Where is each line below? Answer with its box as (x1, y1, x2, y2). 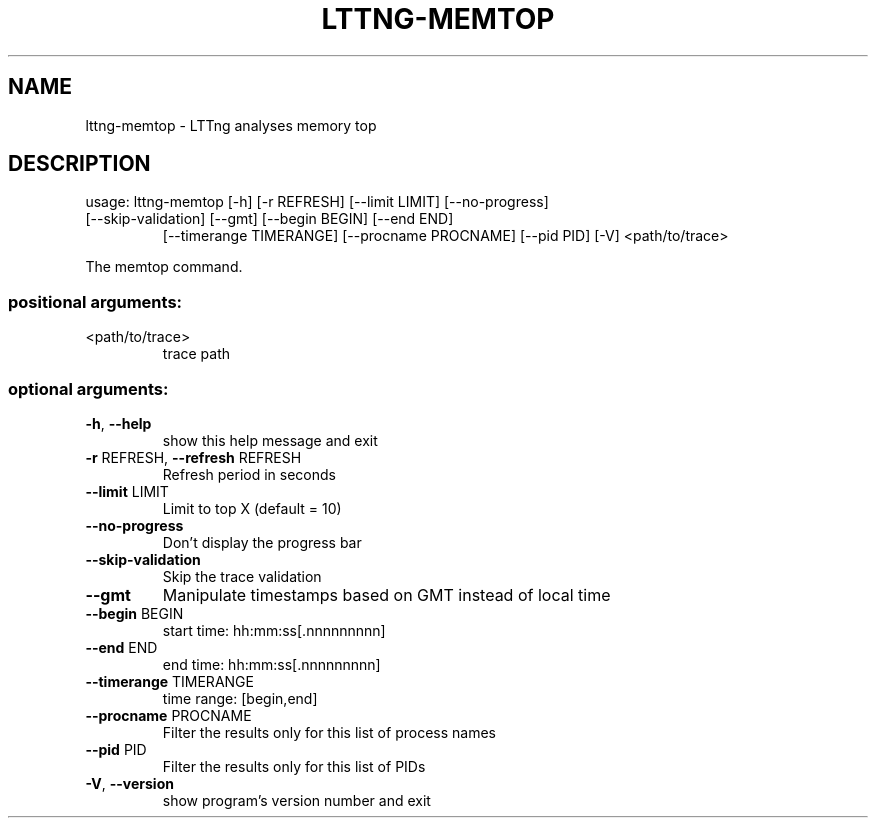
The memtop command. (85, 258, 243, 276)
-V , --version (85, 774, 174, 792)
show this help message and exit (162, 431, 378, 449)
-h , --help (85, 414, 152, 432)
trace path (162, 345, 231, 363)
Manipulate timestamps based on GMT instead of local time (162, 584, 611, 605)
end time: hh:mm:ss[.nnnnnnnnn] (162, 655, 381, 673)
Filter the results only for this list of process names (162, 723, 496, 741)
